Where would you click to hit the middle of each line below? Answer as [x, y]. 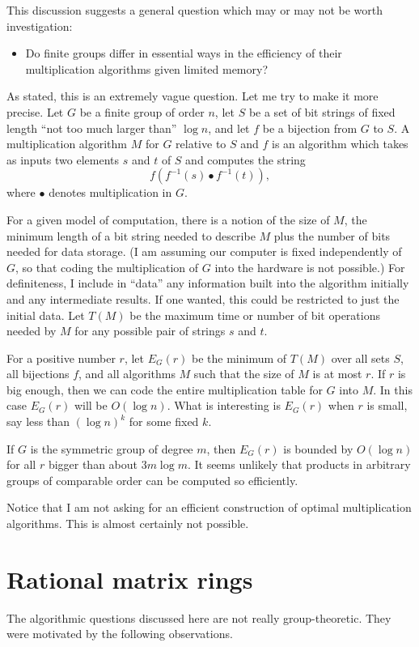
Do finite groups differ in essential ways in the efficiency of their [184, 53]
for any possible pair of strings [150, 331]
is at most [337, 374]
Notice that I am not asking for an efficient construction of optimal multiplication [209, 507]
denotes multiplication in [110, 192]
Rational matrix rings [130, 579]
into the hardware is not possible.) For [310, 267]
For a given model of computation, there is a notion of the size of [168, 219]
